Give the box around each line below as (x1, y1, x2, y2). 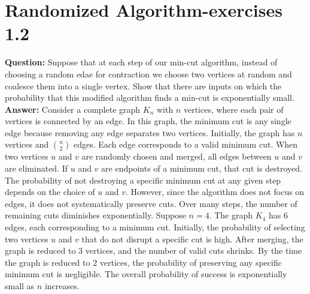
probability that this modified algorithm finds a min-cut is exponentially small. (5, 91, 294, 104)
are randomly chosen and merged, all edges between (81, 150, 272, 163)
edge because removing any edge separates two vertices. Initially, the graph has (5, 126, 295, 139)
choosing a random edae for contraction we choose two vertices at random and (5, 67, 292, 80)
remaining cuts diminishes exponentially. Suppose (5, 209, 186, 221)
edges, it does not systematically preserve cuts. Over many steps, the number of (5, 197, 297, 209)
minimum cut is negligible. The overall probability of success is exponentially (5, 268, 287, 280)
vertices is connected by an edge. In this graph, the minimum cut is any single (5, 115, 291, 127)
